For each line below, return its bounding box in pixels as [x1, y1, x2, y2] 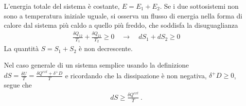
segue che [4, 80, 32, 90]
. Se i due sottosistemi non [159, 1, 239, 11]
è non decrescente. [79, 43, 133, 53]
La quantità [4, 43, 39, 53]
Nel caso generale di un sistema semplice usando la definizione [4, 59, 189, 70]
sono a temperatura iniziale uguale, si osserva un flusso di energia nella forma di [4, 10, 243, 20]
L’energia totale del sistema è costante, [4, 1, 120, 11]
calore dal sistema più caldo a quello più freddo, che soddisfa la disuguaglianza [4, 20, 238, 30]
